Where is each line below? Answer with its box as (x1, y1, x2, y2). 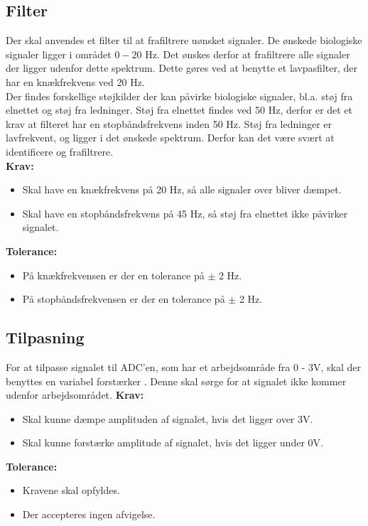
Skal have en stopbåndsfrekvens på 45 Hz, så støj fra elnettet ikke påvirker (22, 205, 348, 220)
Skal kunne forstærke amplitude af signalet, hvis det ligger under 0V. (22, 435, 323, 450)
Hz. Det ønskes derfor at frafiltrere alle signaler (145, 46, 350, 61)
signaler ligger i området (6, 46, 112, 61)
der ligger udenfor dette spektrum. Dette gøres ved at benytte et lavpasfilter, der (6, 60, 357, 75)
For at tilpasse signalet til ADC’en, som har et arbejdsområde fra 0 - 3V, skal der (6, 359, 362, 374)
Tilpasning (6, 326, 85, 348)
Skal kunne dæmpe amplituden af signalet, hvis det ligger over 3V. (22, 411, 313, 426)
